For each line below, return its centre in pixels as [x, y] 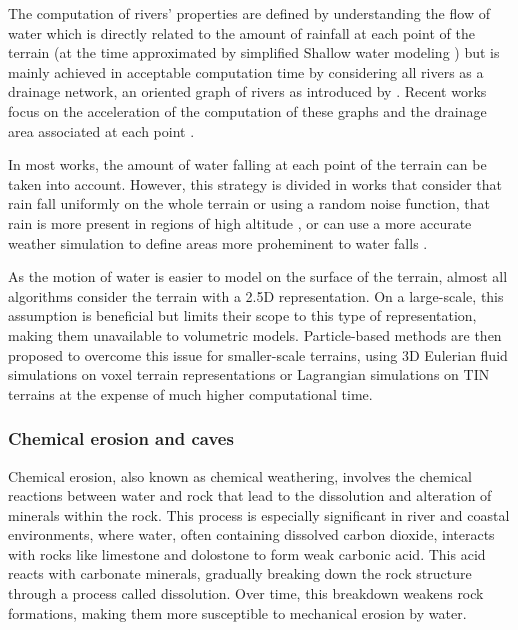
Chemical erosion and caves [121, 438]
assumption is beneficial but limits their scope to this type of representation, [242, 315]
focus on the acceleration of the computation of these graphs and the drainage [247, 110]
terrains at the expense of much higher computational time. [190, 393]
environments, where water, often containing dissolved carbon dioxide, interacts [251, 534]
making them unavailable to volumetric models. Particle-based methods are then [255, 334]
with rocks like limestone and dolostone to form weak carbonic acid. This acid [247, 553]
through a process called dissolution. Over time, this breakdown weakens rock [246, 593]
